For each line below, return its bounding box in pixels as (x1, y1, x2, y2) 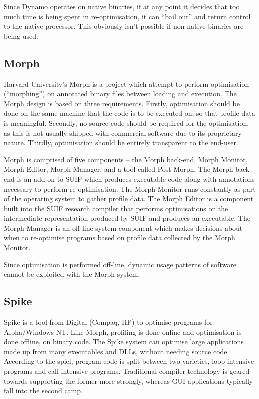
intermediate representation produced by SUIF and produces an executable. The (4, 213, 250, 223)
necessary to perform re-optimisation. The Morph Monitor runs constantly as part (4, 183, 256, 194)
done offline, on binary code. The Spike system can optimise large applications (4, 336, 244, 347)
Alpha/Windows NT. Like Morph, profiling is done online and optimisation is (4, 326, 242, 337)
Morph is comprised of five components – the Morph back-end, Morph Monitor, (4, 154, 248, 164)
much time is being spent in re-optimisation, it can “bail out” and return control (4, 11, 251, 21)
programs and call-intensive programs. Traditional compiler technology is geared (4, 366, 250, 376)
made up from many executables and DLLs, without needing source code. (4, 346, 229, 356)
